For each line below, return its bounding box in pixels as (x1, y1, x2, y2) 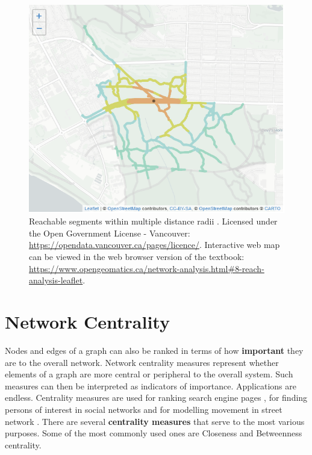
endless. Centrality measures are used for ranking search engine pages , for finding (5, 391, 308, 404)
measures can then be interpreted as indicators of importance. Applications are (5, 379, 297, 392)
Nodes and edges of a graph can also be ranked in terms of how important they (5, 344, 304, 356)
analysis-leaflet (29, 274, 83, 286)
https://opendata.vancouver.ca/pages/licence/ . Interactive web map (29, 238, 280, 251)
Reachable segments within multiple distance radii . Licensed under (29, 215, 278, 227)
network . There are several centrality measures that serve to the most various (5, 415, 305, 427)
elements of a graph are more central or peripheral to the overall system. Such (5, 368, 293, 380)
